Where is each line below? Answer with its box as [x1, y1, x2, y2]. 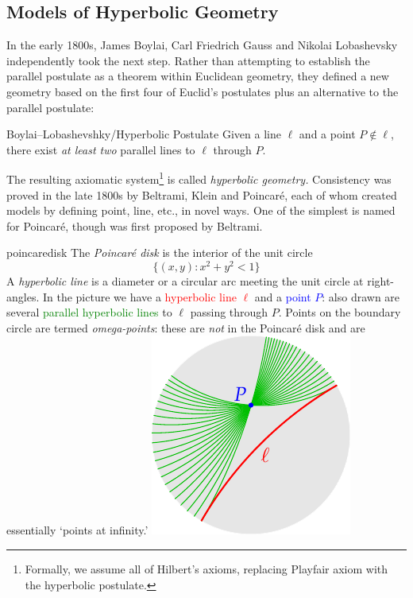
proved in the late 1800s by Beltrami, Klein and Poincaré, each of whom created [6, 186, 397, 203]
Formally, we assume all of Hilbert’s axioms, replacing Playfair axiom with [25, 561, 388, 577]
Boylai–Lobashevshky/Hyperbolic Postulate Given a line [6, 126, 281, 142]
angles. [6, 288, 40, 305]
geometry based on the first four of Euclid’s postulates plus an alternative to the [6, 83, 399, 99]
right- [367, 273, 395, 289]
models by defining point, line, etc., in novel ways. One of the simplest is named [6, 202, 396, 219]
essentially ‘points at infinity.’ [6, 522, 149, 538]
